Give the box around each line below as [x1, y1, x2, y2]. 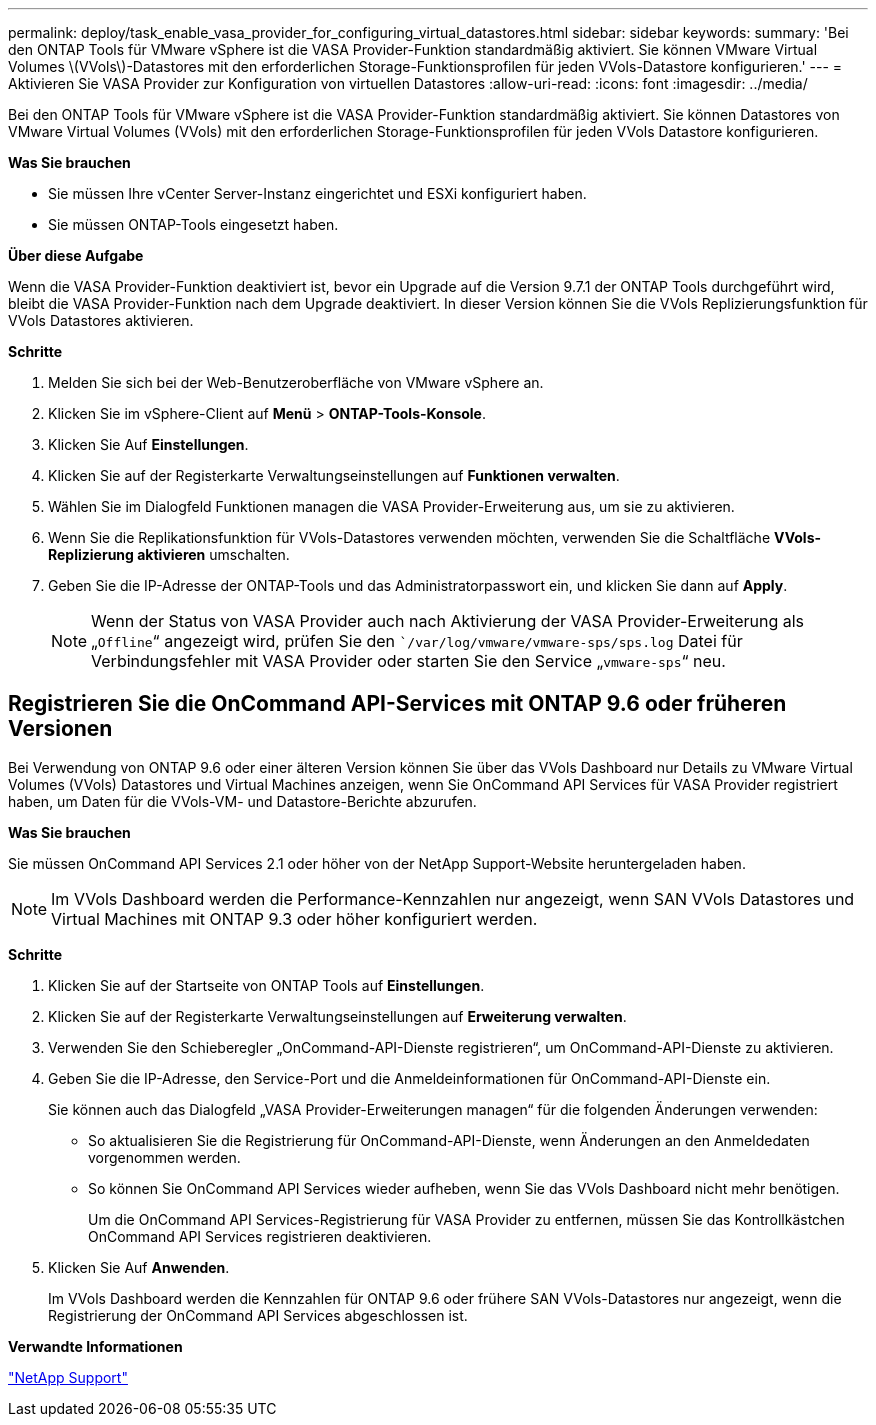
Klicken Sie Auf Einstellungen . [48, 436, 249, 453]
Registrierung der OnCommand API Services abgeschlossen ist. [48, 1306, 468, 1324]
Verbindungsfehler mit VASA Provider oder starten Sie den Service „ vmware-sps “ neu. [91, 651, 726, 671]
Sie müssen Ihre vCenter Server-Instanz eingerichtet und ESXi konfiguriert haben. [48, 185, 587, 202]
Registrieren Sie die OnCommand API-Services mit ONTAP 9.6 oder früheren [8, 691, 787, 717]
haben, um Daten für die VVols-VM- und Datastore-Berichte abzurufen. [8, 792, 477, 810]
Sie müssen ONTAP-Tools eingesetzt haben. [48, 216, 339, 233]
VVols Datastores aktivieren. [8, 312, 194, 329]
